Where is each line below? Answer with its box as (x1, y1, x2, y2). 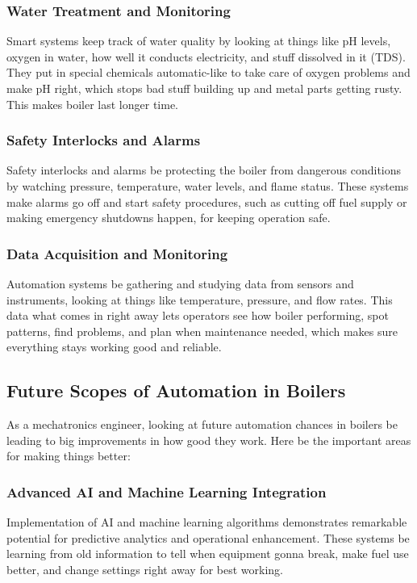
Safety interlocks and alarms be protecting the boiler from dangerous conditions (6, 161, 402, 178)
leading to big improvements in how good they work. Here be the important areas (6, 431, 411, 448)
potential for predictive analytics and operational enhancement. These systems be (6, 529, 410, 546)
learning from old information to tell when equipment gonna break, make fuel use (6, 545, 409, 562)
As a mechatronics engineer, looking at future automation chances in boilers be (6, 416, 398, 433)
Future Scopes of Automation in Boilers (6, 378, 346, 403)
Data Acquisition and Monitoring (6, 243, 228, 263)
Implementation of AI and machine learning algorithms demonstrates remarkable (6, 514, 407, 531)
